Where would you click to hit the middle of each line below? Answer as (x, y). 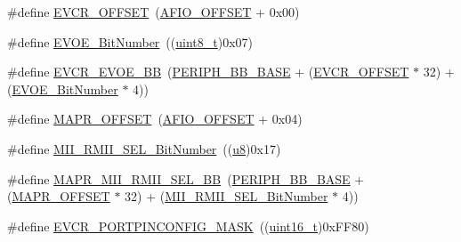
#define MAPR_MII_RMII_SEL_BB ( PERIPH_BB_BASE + (186, 178)
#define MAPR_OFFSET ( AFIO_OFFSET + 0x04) (155, 119)
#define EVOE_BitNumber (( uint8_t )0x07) (130, 41)
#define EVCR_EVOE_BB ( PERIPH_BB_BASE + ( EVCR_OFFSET (208, 72)
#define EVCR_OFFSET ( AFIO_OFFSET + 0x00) (154, 12)
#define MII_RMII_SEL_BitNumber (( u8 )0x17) (144, 148)
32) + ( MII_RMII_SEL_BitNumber (226, 196)
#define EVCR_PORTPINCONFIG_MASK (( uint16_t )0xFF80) (188, 226)
